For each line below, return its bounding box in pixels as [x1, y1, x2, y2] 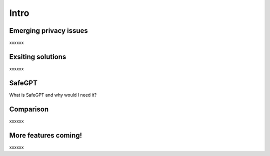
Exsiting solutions [9, 52, 66, 61]
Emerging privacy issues [9, 26, 88, 35]
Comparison [9, 105, 49, 113]
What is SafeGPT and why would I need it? [9, 92, 97, 98]
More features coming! [9, 131, 82, 140]
